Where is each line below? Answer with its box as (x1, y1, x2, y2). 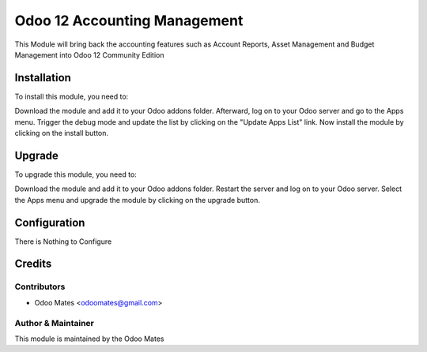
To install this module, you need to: (14, 92, 129, 101)
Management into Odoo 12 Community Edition (14, 50, 164, 59)
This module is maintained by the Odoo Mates (14, 334, 164, 343)
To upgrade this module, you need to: (14, 170, 138, 179)
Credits (14, 257, 52, 271)
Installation (14, 71, 71, 84)
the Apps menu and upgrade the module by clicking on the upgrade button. (14, 195, 260, 204)
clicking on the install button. (14, 129, 109, 138)
